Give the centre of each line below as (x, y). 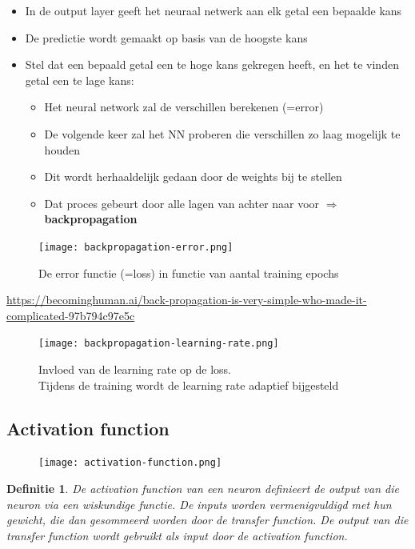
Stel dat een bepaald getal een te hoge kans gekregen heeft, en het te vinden (212, 64)
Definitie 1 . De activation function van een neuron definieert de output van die (203, 489)
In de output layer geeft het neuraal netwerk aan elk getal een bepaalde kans (213, 10)
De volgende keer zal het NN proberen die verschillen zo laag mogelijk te (222, 133)
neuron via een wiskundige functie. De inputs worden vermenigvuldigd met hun (199, 504)
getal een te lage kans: (80, 80)
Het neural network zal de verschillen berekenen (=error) (184, 107)
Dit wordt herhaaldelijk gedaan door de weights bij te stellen (193, 176)
